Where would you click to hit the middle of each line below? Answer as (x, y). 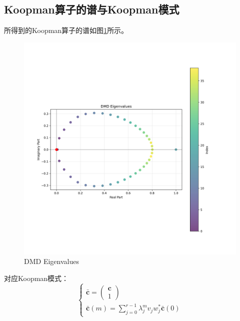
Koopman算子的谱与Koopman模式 (92, 9)
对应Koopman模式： (36, 278)
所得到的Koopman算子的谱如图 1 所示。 (66, 30)
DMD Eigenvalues (51, 261)
